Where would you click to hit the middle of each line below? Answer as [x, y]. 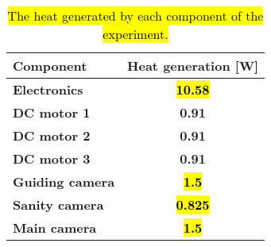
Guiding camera [64, 181]
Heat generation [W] [193, 66]
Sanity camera [58, 205]
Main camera [55, 228]
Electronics [48, 89]
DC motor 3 [52, 158]
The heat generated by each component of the [135, 15]
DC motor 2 [52, 135]
